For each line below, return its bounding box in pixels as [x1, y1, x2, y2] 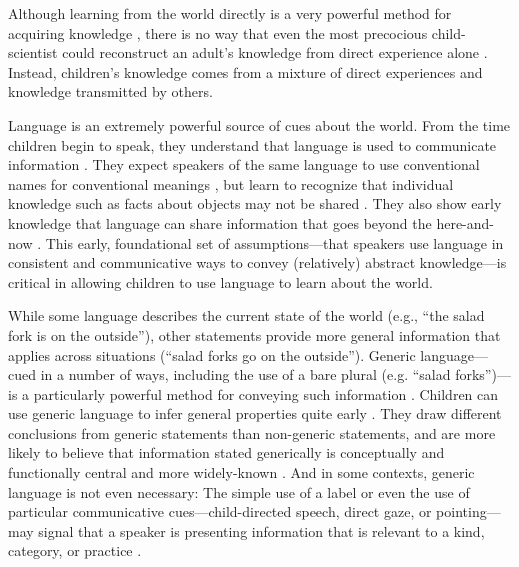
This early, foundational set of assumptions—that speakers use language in [45, 232, 504, 253]
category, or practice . [8, 540, 142, 561]
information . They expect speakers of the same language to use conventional [8, 154, 480, 175]
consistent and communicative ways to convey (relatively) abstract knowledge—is [8, 252, 507, 273]
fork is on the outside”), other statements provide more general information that [8, 324, 501, 345]
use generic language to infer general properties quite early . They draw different [8, 403, 502, 424]
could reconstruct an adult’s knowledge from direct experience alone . [62, 42, 488, 63]
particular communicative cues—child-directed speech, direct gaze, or [8, 501, 432, 522]
